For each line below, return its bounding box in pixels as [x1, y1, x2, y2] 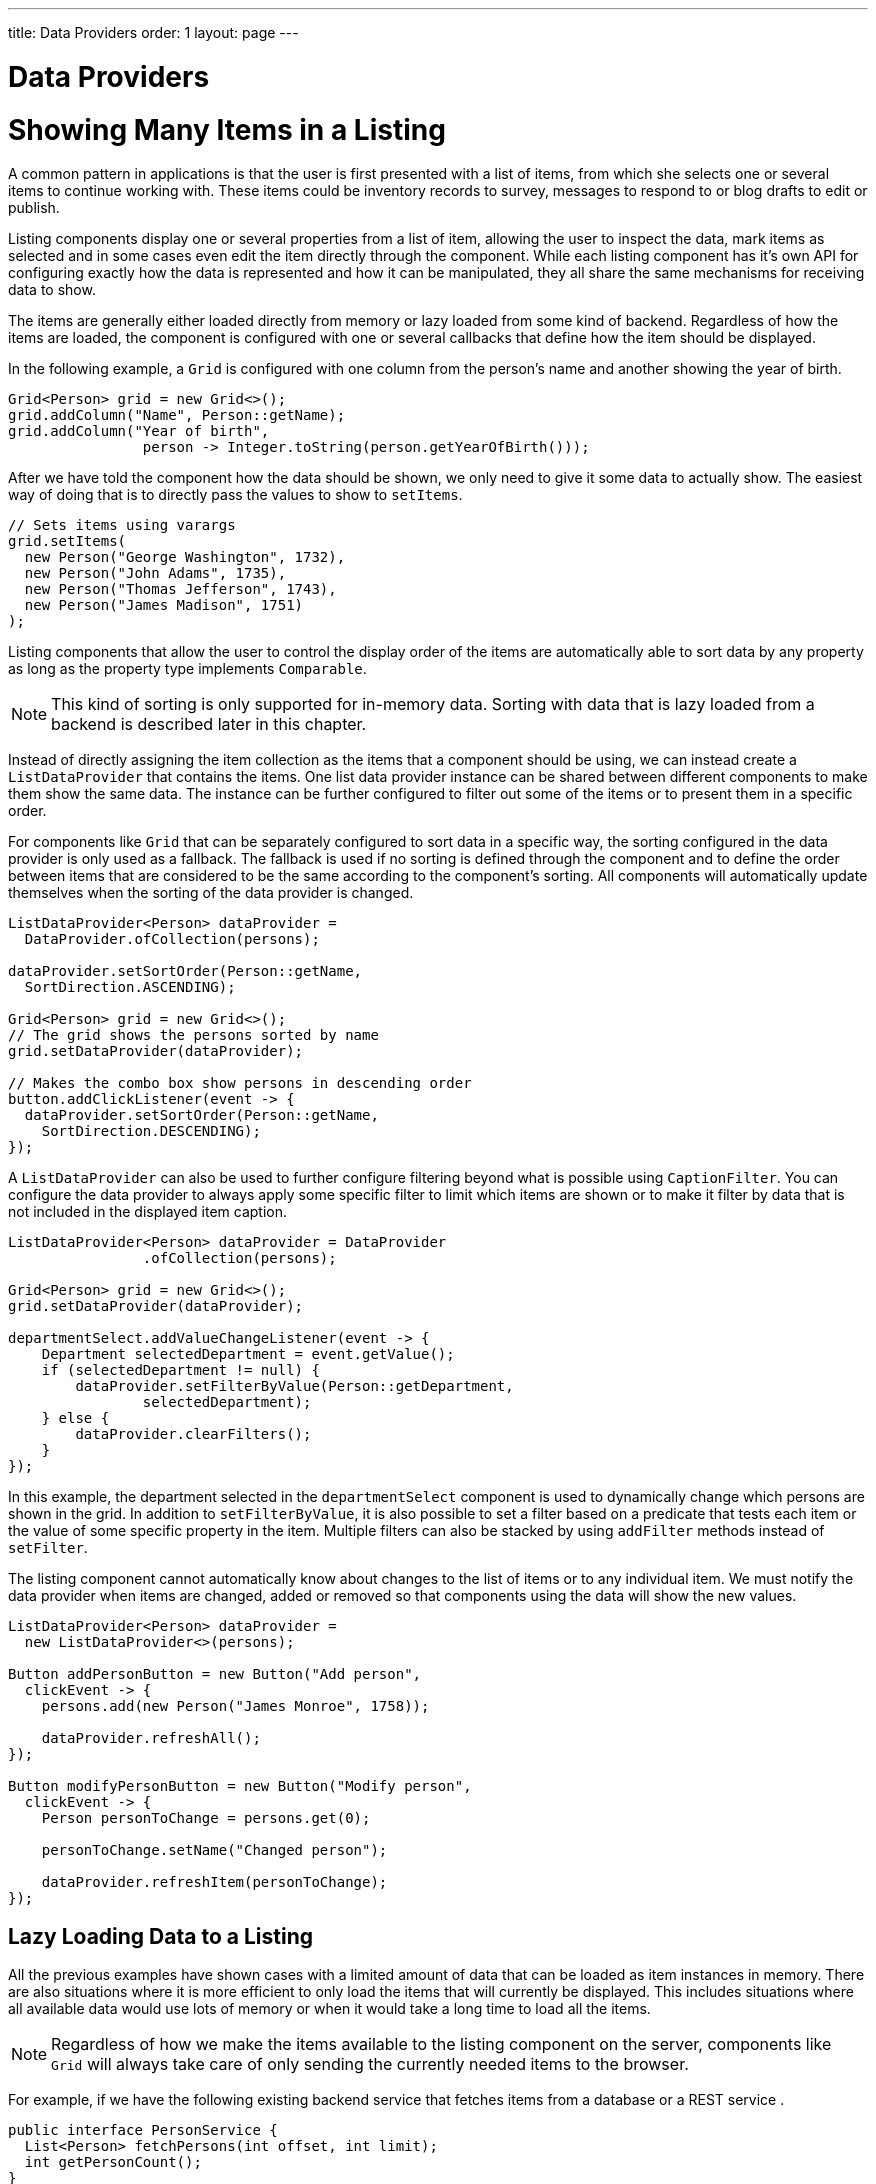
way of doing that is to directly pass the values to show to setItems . [8, 486, 463, 504]
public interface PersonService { [8, 2122, 278, 2139]
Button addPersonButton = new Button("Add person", [8, 1666, 422, 1683]
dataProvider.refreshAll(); [41, 1730, 261, 1747]
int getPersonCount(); [24, 2154, 202, 2171]
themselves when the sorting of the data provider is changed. [8, 884, 414, 902]
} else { [41, 1410, 110, 1427]
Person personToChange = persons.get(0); [41, 1810, 371, 1827]
